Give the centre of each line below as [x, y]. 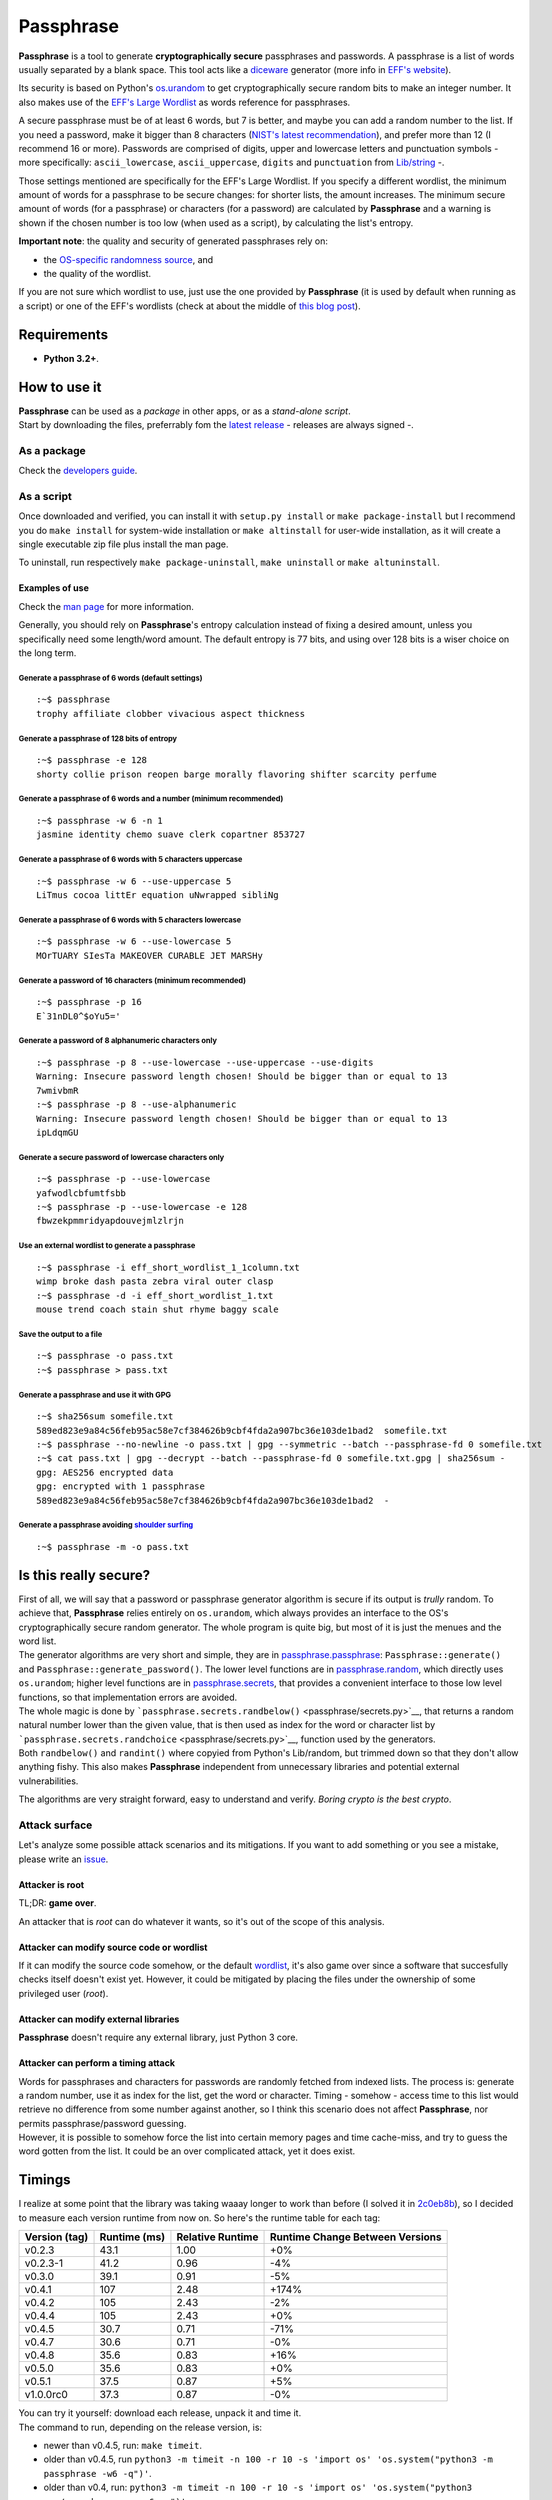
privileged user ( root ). [63, 1993]
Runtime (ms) [132, 2237]
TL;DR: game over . [57, 1903]
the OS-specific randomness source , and [128, 259]
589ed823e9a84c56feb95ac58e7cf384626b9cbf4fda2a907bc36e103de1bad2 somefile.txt [242, 1430]
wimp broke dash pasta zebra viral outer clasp [155, 1281]
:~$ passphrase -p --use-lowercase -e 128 [142, 1207]
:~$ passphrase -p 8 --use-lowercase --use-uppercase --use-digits [205, 1062]
